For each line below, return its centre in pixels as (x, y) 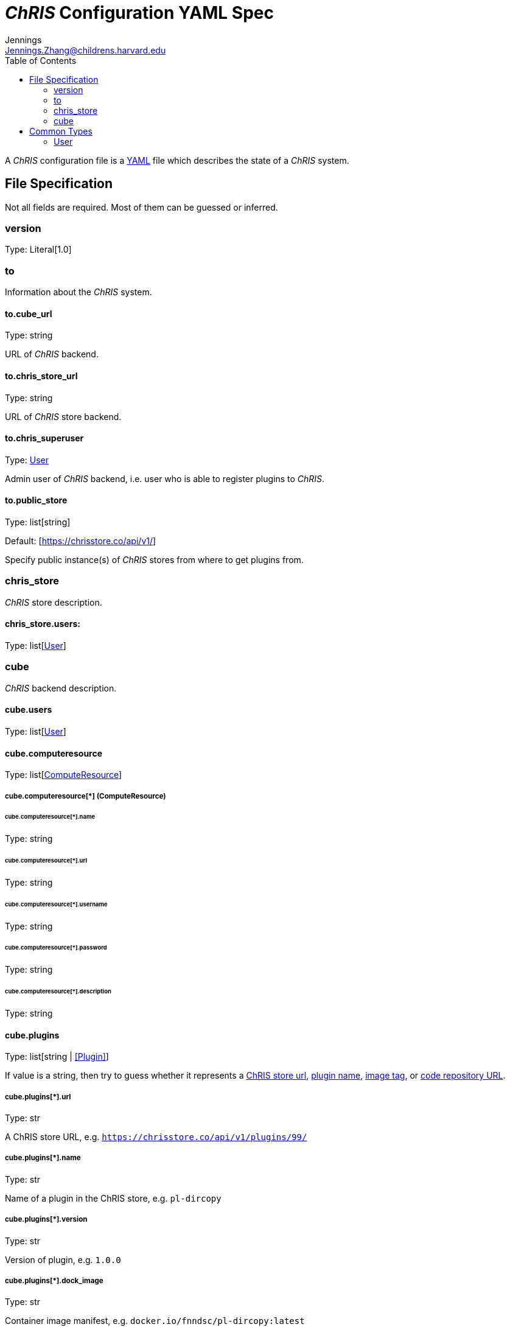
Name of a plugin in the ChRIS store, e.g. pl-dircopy (113, 1198)
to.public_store (36, 500)
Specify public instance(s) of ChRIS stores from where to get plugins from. (154, 559)
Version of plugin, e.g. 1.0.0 (63, 1259)
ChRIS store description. (54, 602)
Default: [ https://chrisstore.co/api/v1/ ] (81, 541)
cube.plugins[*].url (38, 1097)
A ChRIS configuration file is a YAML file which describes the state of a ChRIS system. (177, 160)
